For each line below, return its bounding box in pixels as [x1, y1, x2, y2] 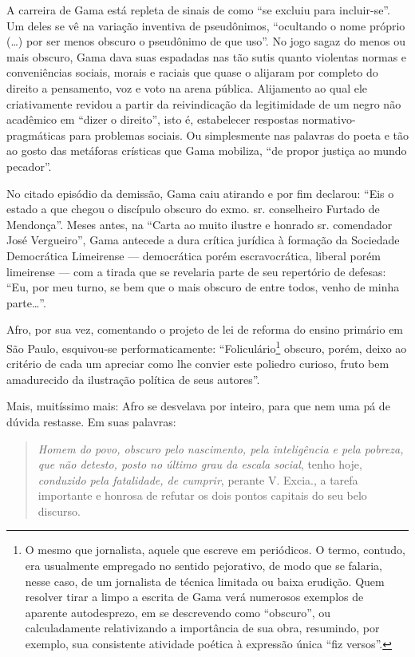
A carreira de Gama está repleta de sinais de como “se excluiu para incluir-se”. [6, 2, 390, 18]
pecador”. [6, 157, 52, 174]
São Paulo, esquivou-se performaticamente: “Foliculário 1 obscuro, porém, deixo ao [6, 337, 407, 356]
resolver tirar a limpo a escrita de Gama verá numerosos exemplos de [25, 588, 364, 605]
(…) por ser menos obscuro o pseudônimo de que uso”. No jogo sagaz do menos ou [6, 33, 405, 49]
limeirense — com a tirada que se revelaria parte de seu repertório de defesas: [6, 263, 386, 279]
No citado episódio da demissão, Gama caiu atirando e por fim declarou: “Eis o [6, 184, 394, 201]
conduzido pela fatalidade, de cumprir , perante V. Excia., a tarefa [38, 471, 358, 488]
